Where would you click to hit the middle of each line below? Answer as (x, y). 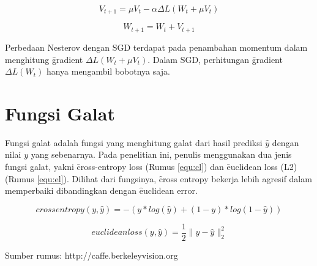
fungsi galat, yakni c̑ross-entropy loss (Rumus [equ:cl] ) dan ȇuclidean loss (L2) (151, 166)
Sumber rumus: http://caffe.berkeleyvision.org (91, 255)
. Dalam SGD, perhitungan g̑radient (215, 59)
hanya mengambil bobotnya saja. (108, 71)
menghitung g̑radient (44, 59)
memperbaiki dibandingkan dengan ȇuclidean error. (101, 190)
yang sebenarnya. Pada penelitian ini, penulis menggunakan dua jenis (161, 154)
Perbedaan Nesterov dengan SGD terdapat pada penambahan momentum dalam (156, 47)
